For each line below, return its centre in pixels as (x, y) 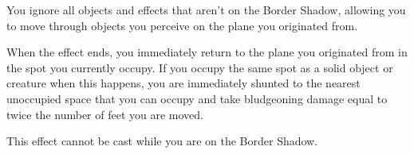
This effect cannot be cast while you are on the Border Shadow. (162, 141)
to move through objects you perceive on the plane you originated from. (182, 25)
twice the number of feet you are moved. (105, 114)
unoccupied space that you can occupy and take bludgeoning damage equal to (197, 98)
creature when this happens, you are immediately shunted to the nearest (183, 83)
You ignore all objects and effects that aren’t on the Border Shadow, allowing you (206, 10)
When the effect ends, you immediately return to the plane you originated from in (207, 52)
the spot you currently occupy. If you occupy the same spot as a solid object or (200, 67)
